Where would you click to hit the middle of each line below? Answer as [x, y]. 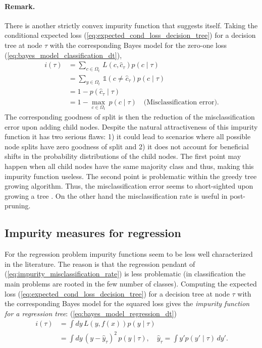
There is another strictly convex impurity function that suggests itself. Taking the [131, 25]
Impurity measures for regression [93, 233]
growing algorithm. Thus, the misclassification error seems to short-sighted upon [129, 186]
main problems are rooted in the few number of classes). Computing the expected [131, 283]
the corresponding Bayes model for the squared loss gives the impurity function [127, 303]
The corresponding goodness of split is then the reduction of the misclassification [130, 117]
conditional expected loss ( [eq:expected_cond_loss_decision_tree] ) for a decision [130, 35]
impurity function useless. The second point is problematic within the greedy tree [131, 176]
